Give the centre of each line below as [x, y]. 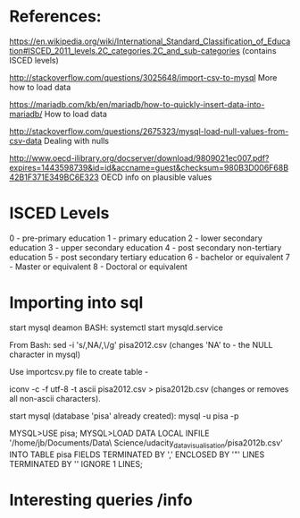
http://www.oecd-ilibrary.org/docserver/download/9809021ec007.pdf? [139, 157]
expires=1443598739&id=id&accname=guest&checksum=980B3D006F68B [149, 167]
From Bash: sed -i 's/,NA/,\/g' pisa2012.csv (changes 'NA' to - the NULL [141, 344]
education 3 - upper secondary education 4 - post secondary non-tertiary [146, 247]
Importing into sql [76, 303]
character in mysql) [45, 354]
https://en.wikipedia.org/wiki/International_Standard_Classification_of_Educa [150, 41]
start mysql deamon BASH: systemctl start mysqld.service [116, 327]
